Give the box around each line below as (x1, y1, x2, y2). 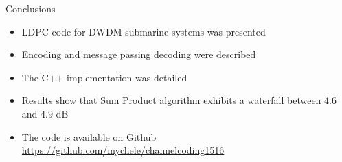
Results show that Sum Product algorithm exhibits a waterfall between (21, 93, 321, 107)
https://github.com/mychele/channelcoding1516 (21, 143, 225, 157)
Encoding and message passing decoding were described (21, 47, 256, 62)
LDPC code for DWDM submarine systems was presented (21, 24, 266, 38)
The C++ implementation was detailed (21, 70, 187, 84)
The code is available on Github (21, 129, 157, 144)
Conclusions (5, 1, 56, 15)
